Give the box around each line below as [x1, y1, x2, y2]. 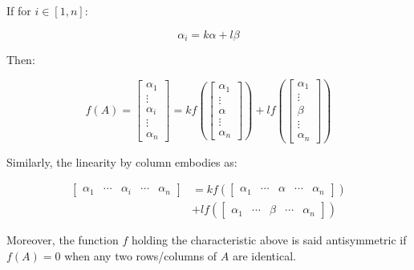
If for [6, 2, 31, 18]
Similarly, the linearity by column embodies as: [6, 153, 237, 170]
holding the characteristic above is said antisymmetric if [131, 232, 407, 248]
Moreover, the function [6, 232, 119, 248]
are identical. [232, 248, 296, 264]
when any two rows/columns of [64, 248, 217, 264]
